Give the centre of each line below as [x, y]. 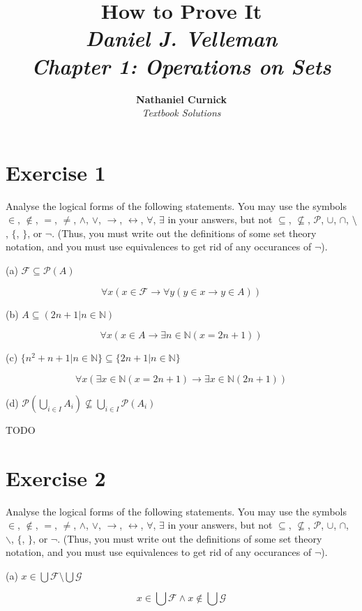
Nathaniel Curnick [181, 99]
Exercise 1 [56, 172]
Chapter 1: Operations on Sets [181, 66]
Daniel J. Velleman [181, 38]
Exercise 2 [56, 477]
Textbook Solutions [181, 113]
